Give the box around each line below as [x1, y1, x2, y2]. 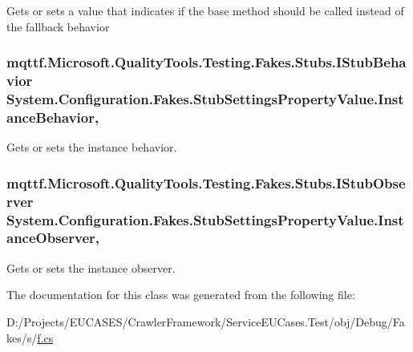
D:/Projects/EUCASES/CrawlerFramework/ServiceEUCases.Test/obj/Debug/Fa [6, 313, 405, 330]
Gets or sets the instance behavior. [6, 139, 177, 156]
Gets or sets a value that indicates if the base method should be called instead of [6, 2, 404, 18]
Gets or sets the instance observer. [6, 259, 176, 276]
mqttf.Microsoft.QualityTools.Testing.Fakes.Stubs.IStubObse [6, 172, 406, 192]
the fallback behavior [6, 18, 110, 34]
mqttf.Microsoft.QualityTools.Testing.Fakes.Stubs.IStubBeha [6, 52, 407, 72]
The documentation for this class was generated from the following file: [6, 286, 355, 303]
